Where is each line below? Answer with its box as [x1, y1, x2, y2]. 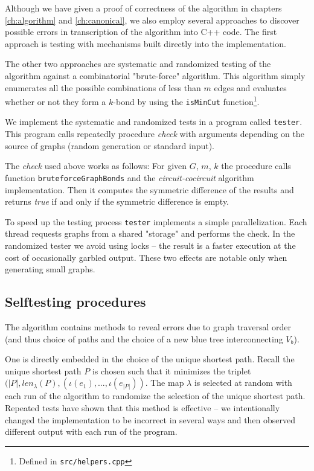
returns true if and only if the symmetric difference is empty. [5, 195, 229, 208]
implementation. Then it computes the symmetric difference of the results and [5, 183, 294, 196]
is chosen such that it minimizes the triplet [92, 364, 251, 377]
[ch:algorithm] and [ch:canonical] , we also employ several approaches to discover [5, 13, 300, 26]
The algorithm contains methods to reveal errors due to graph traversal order [5, 320, 291, 333]
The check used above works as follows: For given [5, 159, 187, 172]
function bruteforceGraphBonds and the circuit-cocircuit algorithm [5, 171, 254, 184]
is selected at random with [194, 376, 292, 389]
